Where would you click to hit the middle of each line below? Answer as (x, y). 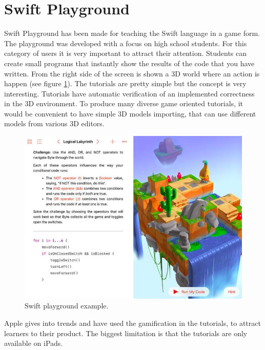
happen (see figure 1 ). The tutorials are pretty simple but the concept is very (125, 83)
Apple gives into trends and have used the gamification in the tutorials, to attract (132, 323)
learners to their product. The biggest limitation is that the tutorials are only (126, 333)
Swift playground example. (67, 306)
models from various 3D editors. (54, 123)
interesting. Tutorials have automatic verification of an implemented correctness (129, 93)
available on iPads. (34, 343)
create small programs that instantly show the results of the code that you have (129, 63)
